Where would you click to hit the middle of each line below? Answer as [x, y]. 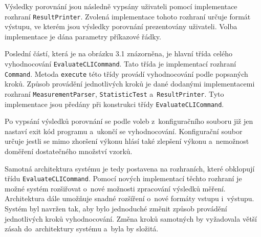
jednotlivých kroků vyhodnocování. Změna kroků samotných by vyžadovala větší [131, 218]
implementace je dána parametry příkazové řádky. [83, 36]
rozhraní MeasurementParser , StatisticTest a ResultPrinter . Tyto [114, 93]
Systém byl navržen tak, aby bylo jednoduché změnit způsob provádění [116, 209]
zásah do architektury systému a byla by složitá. [82, 229]
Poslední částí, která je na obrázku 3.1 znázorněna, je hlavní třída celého [119, 53]
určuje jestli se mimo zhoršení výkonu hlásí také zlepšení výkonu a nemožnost [127, 141]
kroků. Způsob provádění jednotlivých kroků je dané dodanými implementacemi [130, 84]
